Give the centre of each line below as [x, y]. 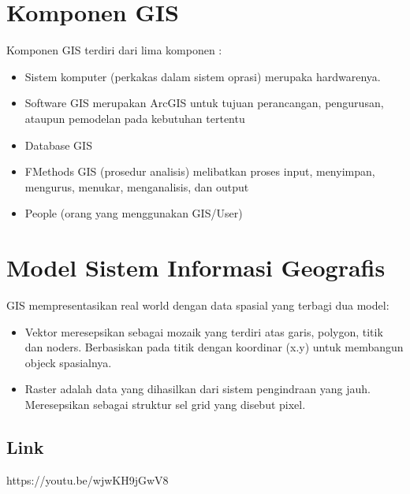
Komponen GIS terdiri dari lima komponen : [114, 50]
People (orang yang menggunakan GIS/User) [134, 213]
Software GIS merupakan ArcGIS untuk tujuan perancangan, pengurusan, [204, 103]
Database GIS [58, 145]
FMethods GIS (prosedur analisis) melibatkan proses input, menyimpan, [200, 171]
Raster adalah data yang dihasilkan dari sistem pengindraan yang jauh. [198, 389]
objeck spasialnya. [68, 362]
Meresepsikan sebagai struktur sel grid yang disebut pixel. [165, 404]
